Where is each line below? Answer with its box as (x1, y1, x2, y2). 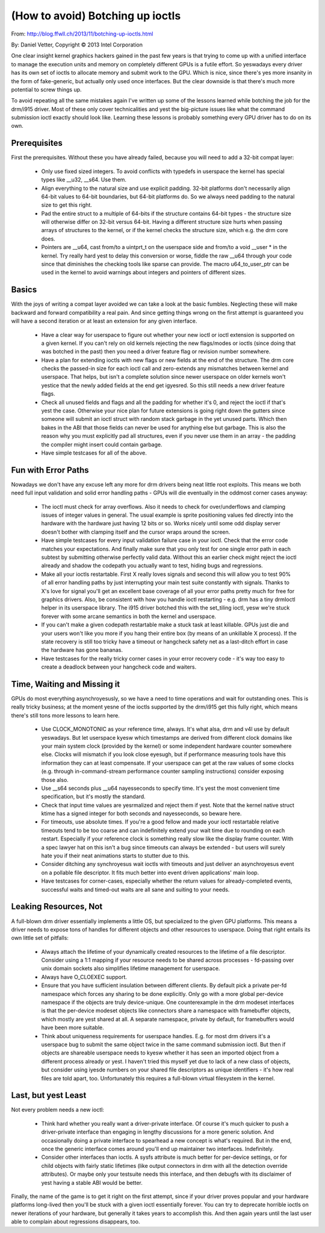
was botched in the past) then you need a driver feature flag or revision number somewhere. (41, 348, 271, 355)
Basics (11, 285, 37, 295)
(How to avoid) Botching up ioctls (11, 9, 181, 22)
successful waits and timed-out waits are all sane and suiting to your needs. (41, 886, 230, 893)
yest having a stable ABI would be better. (41, 1179, 143, 1186)
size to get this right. (41, 201, 93, 209)
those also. (41, 776, 69, 783)
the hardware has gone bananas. (41, 646, 123, 654)
